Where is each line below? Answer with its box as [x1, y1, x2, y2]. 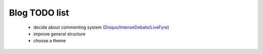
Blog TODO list [9, 7, 69, 18]
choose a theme [33, 38, 66, 44]
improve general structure [33, 31, 86, 36]
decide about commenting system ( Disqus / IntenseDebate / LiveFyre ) [33, 24, 169, 30]
